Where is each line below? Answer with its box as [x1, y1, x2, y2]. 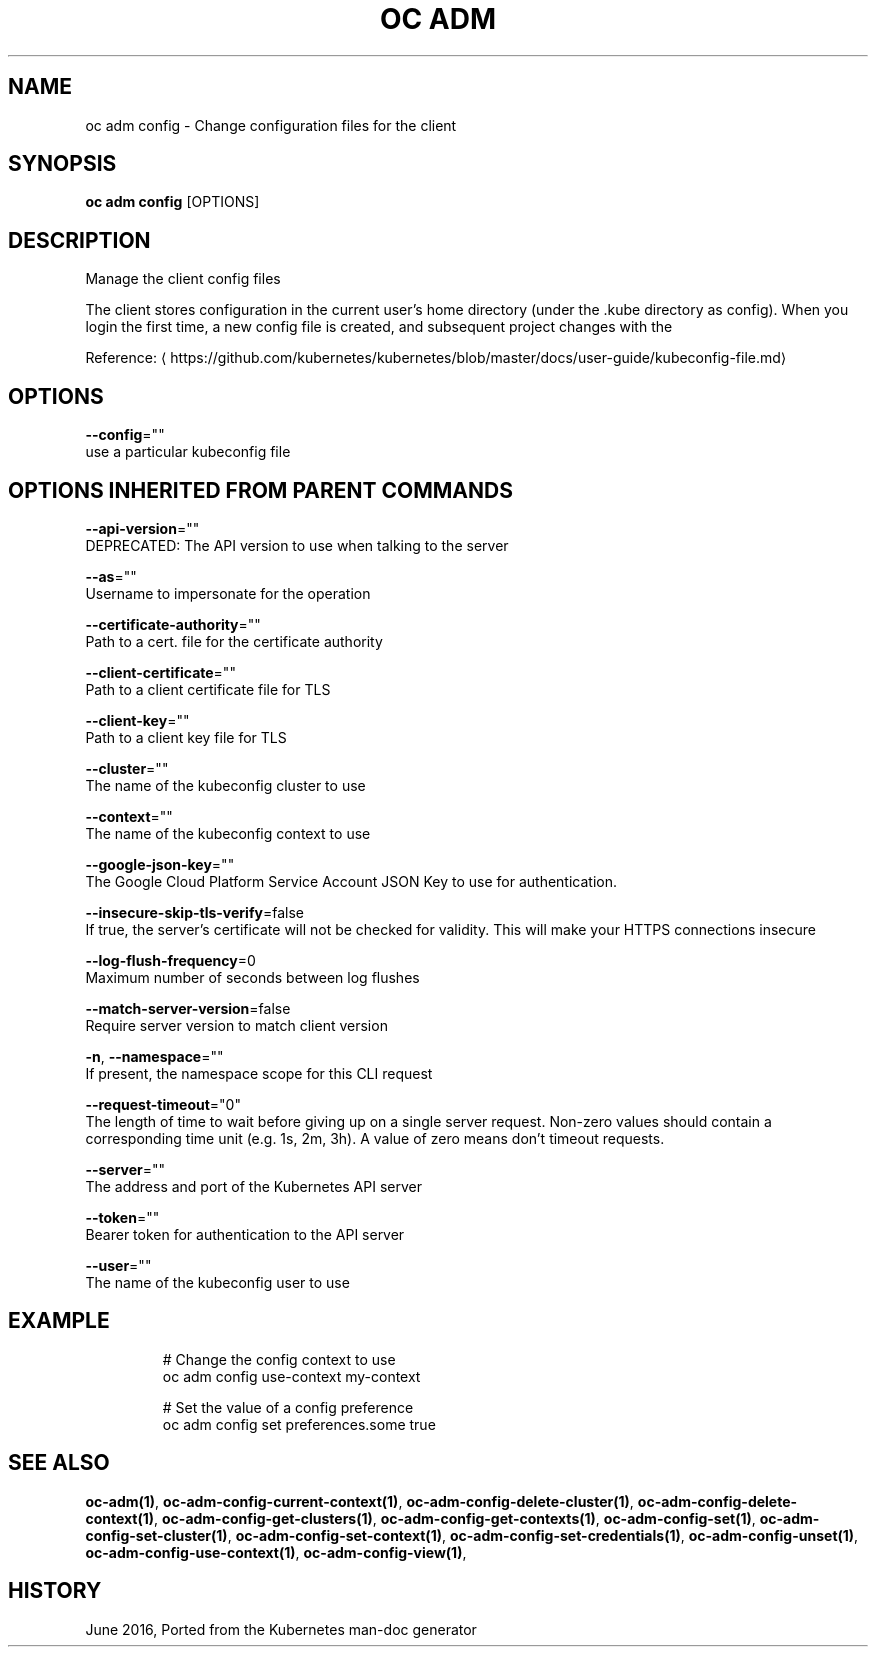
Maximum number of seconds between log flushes [85, 968, 420, 986]
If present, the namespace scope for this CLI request [85, 1064, 433, 1082]
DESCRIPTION [8, 227, 151, 253]
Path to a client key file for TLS [85, 728, 287, 746]
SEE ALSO [8, 1450, 110, 1476]
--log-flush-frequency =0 [85, 951, 256, 969]
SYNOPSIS [8, 151, 117, 177]
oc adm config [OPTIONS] [85, 193, 260, 211]
